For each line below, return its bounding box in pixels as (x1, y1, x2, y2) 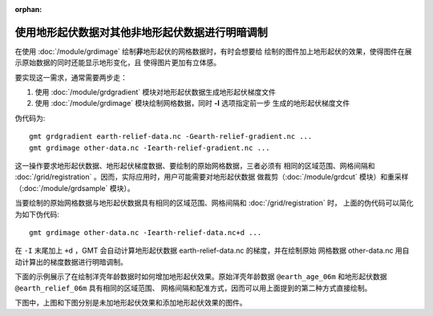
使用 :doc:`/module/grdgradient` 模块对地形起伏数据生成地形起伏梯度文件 (34, 87, 276, 97)
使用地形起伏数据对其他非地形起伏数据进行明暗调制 (14, 25, 268, 39)
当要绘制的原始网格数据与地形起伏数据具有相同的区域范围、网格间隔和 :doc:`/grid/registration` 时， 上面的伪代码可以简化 (14, 198, 414, 208)
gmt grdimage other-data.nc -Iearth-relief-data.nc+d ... (29, 228, 262, 237)
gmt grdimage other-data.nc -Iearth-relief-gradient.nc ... (29, 143, 270, 152)
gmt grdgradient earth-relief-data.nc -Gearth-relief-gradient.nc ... (29, 132, 313, 141)
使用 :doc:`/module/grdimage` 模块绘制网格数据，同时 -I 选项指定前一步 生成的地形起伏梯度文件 (34, 99, 350, 108)
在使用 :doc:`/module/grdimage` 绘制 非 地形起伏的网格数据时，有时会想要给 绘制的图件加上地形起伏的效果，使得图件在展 (14, 47, 412, 56)
